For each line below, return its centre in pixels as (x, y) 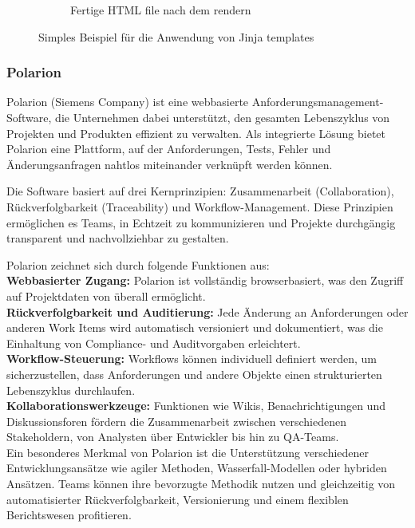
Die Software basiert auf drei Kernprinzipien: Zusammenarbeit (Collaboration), (200, 191)
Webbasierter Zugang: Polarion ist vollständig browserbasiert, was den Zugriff (205, 280)
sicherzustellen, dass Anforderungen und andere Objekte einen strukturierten (194, 374)
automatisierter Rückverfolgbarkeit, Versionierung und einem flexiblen (178, 499)
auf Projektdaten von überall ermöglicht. (106, 296)
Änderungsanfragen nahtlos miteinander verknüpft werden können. (170, 164)
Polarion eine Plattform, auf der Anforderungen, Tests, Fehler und (169, 149)
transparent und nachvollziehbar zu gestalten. (118, 238)
